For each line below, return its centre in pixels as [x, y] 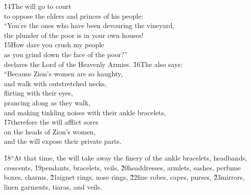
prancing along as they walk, [47, 102]
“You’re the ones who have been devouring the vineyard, [89, 25]
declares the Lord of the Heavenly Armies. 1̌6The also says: [93, 64]
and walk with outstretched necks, [56, 83]
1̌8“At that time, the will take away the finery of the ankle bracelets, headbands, [126, 157]
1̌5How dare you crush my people [54, 45]
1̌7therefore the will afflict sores [51, 122]
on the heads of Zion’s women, [50, 131]
